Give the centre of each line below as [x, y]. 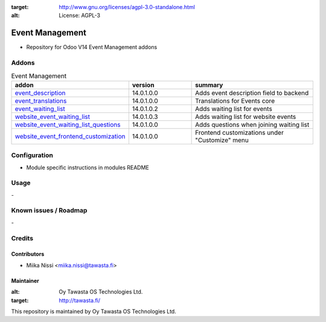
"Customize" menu [222, 140]
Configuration [32, 155]
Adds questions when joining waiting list [252, 124]
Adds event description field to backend [252, 92]
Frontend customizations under [239, 132]
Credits [22, 238]
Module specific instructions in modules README [88, 167]
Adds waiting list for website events [246, 117]
